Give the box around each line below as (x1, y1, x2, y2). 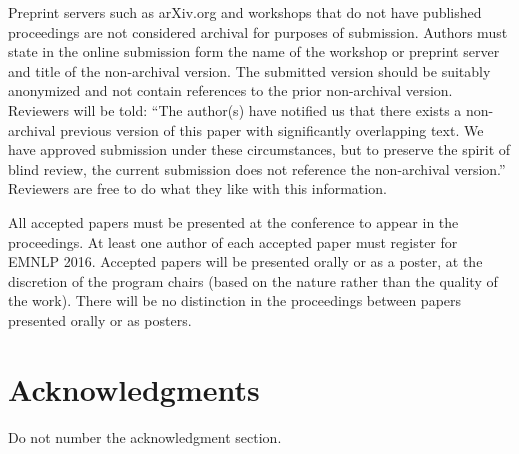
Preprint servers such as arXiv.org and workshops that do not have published (8, 2, 482, 22)
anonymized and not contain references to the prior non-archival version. (8, 80, 453, 101)
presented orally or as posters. (8, 309, 192, 330)
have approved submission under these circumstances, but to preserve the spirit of (8, 139, 511, 160)
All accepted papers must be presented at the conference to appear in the (8, 211, 459, 232)
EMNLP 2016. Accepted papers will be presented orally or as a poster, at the (8, 251, 483, 272)
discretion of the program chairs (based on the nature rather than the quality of (8, 270, 498, 291)
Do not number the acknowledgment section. (8, 426, 282, 447)
